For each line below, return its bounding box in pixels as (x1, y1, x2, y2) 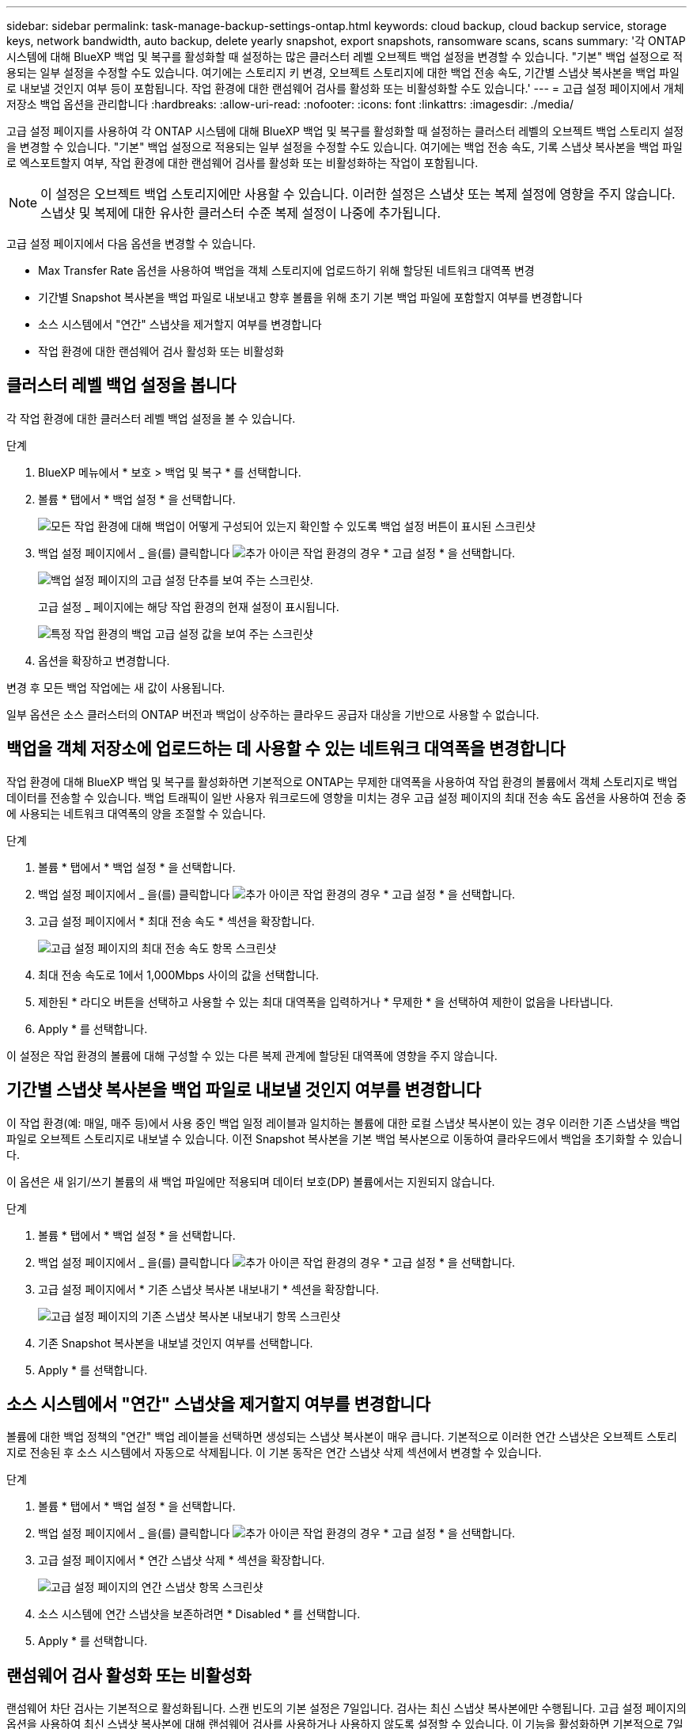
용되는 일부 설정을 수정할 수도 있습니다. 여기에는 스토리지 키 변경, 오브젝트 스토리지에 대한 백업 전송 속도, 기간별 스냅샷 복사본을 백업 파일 (6, 66, 680, 79)
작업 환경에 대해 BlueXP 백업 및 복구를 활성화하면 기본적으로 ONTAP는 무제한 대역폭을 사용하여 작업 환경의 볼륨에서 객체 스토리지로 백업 (6, 774, 678, 788)
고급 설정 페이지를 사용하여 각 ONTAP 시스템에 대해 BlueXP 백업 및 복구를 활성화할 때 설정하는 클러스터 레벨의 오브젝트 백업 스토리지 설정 (6, 124, 684, 138)
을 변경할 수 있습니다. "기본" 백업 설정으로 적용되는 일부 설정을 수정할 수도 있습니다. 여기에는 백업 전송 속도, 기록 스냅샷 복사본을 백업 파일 (6, 140, 683, 154)
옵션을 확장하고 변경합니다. (38, 653, 170, 667)
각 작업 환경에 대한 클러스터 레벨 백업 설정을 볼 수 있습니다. (6, 411, 296, 425)
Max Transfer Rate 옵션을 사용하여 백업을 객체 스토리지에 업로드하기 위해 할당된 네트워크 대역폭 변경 (38, 264, 535, 277)
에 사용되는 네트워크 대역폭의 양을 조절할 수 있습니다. (6, 806, 266, 820)
